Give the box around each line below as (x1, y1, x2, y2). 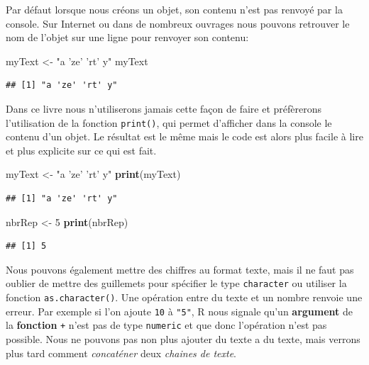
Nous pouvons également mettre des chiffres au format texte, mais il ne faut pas (6, 262, 354, 276)
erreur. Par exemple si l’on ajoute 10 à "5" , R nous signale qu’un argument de (6, 303, 353, 318)
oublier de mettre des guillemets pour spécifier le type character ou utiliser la (6, 276, 347, 291)
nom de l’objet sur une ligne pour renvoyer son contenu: (6, 30, 249, 45)
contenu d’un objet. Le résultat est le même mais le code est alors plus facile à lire (6, 129, 363, 144)
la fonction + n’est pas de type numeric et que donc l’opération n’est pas (6, 318, 327, 332)
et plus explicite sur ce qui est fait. (6, 142, 157, 157)
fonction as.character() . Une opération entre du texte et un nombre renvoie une (6, 290, 363, 305)
